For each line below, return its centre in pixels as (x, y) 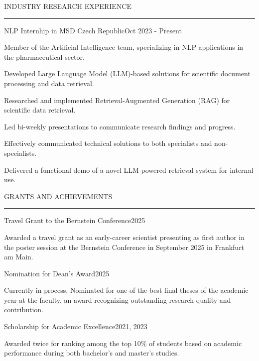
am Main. (19, 257)
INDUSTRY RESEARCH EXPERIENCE (68, 6)
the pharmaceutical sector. (44, 57)
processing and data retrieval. (49, 83)
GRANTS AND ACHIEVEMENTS (58, 196)
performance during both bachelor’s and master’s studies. (92, 353)
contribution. (24, 309)
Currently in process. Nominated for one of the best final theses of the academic (126, 290)
